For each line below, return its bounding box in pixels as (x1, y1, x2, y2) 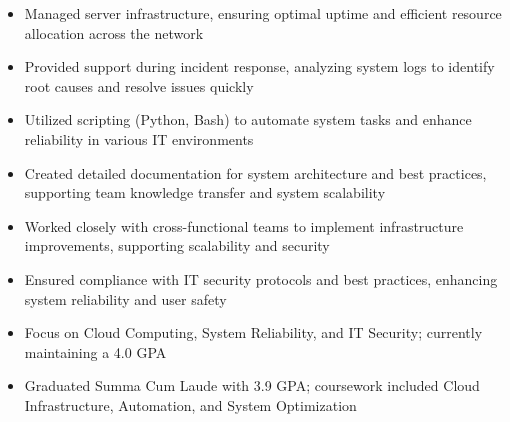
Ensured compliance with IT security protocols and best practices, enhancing (24, 268, 498, 289)
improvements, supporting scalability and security (24, 235, 330, 256)
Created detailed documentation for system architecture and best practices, (24, 162, 487, 183)
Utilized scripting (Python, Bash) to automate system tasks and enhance (24, 109, 472, 130)
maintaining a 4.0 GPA (24, 341, 167, 362)
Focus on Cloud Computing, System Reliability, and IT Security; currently (24, 322, 483, 343)
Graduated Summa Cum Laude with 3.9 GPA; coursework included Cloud (24, 375, 480, 396)
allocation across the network (24, 22, 204, 43)
